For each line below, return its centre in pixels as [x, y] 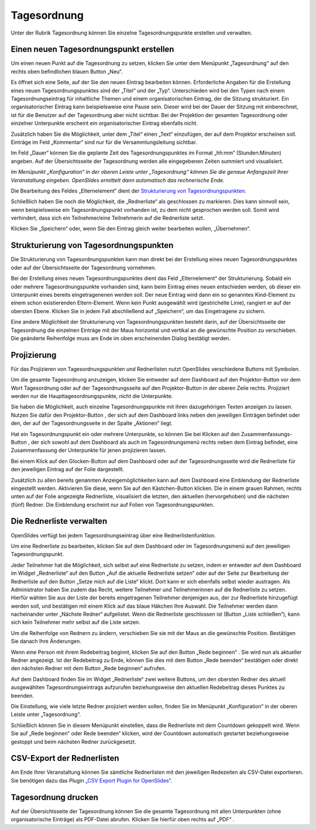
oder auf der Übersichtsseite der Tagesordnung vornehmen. [83, 267]
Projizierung [34, 355]
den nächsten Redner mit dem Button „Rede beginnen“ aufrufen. [88, 668]
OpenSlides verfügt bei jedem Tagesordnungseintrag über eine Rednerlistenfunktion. [113, 535]
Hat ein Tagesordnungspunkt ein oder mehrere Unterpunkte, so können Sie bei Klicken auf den [125, 434]
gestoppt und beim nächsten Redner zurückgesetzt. [73, 742]
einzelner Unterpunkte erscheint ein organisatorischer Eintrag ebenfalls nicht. [104, 124]
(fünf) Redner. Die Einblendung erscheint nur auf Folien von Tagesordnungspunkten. [113, 505]
